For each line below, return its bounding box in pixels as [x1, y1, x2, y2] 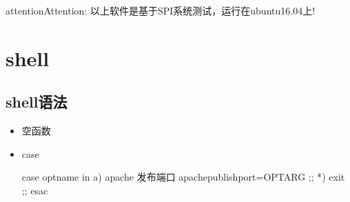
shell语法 [6, 91, 68, 112]
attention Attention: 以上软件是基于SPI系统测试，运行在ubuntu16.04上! [6, 3, 316, 17]
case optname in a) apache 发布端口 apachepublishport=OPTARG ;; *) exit [21, 170, 345, 184]
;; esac [21, 183, 48, 197]
